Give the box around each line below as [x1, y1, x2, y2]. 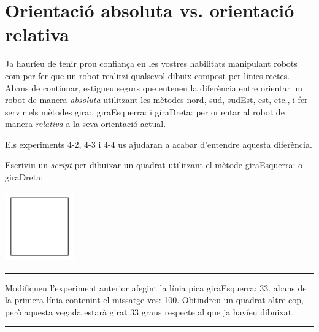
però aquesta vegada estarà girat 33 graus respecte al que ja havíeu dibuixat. [5, 305, 294, 318]
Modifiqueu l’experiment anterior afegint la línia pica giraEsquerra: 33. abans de [5, 281, 307, 294]
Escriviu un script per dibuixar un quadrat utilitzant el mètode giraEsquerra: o [5, 158, 303, 171]
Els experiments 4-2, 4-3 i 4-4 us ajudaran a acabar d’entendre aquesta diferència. [5, 137, 312, 150]
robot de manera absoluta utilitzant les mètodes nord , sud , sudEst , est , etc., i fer [5, 93, 308, 106]
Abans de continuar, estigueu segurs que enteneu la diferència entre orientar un [5, 81, 303, 94]
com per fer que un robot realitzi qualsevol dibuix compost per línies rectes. [5, 69, 290, 82]
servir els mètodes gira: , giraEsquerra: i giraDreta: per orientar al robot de [5, 105, 285, 118]
